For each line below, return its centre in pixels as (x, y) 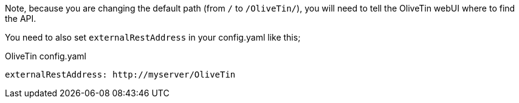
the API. (21, 18)
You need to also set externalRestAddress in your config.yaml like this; (153, 37)
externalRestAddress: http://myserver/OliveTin (120, 75)
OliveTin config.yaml (46, 56)
